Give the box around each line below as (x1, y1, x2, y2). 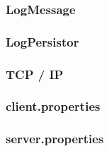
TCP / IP (6, 65, 64, 83)
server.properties (6, 130, 104, 147)
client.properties (6, 97, 101, 115)
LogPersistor (6, 32, 79, 50)
